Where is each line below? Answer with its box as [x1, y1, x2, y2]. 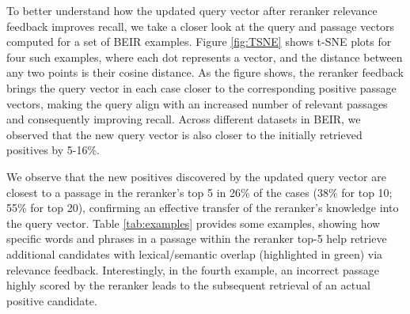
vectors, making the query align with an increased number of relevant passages [6, 95, 388, 112]
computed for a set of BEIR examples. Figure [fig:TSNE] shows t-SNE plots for [6, 33, 392, 50]
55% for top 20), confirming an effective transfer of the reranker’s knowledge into [6, 199, 399, 216]
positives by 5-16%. [6, 142, 100, 158]
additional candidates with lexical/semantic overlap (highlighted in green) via [6, 245, 383, 262]
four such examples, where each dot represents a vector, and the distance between [6, 48, 403, 65]
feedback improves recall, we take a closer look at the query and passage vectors [6, 17, 395, 34]
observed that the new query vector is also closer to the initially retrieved [6, 126, 363, 142]
